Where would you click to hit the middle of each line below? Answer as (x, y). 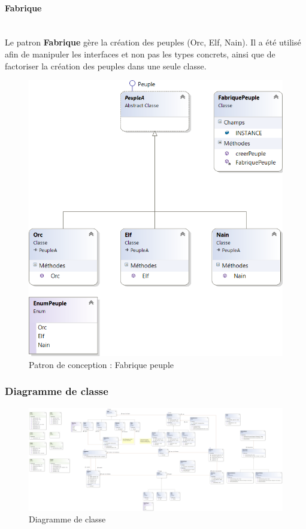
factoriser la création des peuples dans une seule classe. (106, 66)
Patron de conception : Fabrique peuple (102, 364)
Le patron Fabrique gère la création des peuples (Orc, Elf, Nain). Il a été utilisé (153, 42)
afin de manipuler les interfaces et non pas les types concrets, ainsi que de (140, 54)
